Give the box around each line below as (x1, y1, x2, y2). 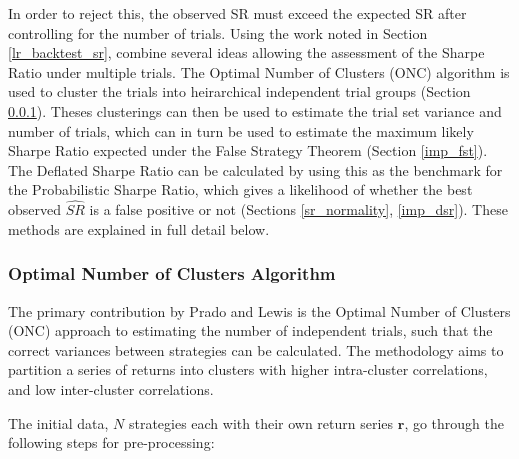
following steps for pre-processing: (8, 432, 215, 453)
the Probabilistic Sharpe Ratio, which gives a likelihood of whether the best (8, 179, 473, 200)
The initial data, (8, 412, 109, 433)
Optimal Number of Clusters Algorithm (8, 261, 336, 286)
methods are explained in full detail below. (8, 218, 270, 239)
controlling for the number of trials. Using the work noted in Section (8, 22, 428, 43)
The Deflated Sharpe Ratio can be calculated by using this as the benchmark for (8, 159, 503, 180)
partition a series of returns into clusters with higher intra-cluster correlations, (8, 359, 488, 380)
